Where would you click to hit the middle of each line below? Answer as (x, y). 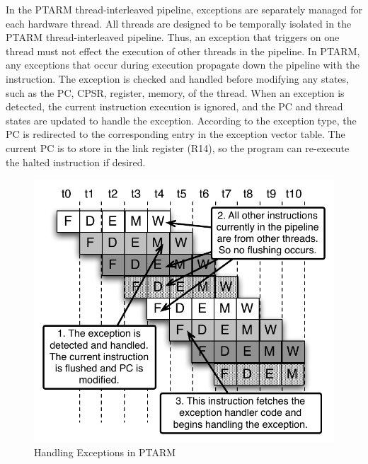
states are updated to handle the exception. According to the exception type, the (181, 120)
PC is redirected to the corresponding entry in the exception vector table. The (176, 134)
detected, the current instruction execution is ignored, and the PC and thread (174, 106)
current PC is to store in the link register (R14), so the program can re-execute (178, 147)
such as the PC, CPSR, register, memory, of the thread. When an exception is (175, 92)
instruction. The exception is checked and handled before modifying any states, (177, 78)
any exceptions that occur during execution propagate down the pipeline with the (183, 65)
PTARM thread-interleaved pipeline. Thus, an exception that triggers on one (173, 37)
